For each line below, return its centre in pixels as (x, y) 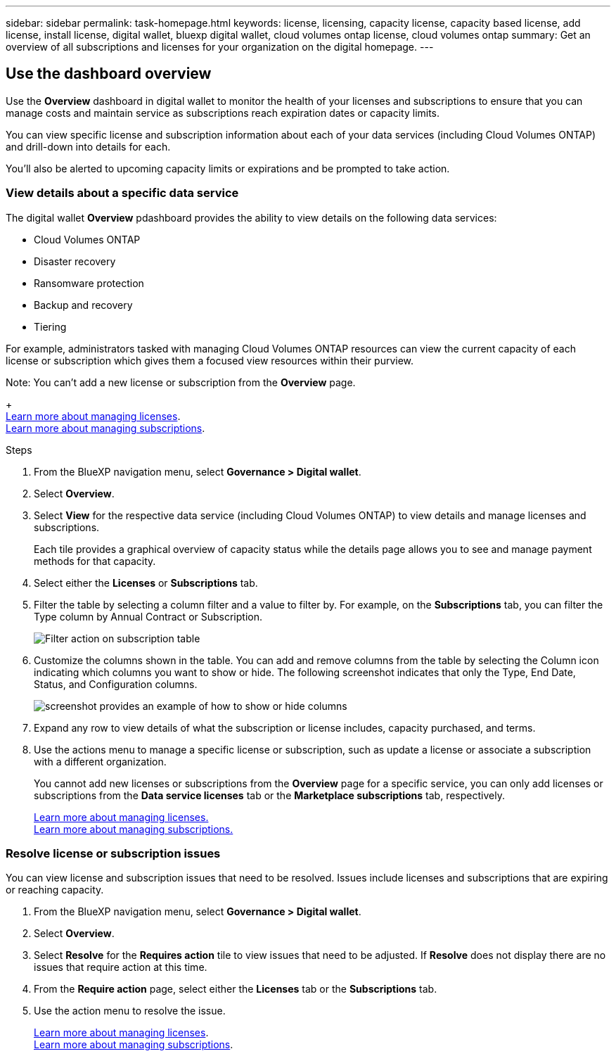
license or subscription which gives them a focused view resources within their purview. (210, 360)
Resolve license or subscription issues (113, 853)
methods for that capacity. (95, 561)
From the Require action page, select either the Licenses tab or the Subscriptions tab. (236, 989)
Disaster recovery (75, 261)
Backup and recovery (83, 305)
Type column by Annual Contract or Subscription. (148, 616)
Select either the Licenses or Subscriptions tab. (146, 583)
